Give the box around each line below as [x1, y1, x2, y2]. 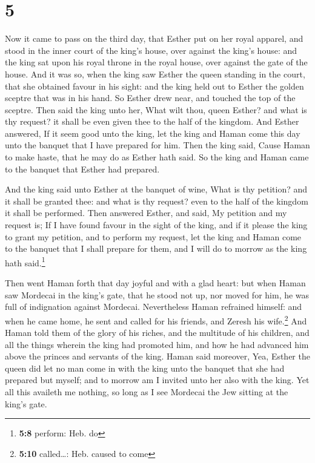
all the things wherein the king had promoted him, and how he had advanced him [5, 338, 309, 350]
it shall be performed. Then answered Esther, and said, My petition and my [5, 206, 287, 219]
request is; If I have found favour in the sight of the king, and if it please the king [5, 218, 308, 231]
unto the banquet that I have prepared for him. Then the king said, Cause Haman [5, 139, 310, 151]
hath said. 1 [5, 254, 45, 269]
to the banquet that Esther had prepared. [5, 162, 160, 175]
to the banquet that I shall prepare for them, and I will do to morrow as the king [5, 242, 307, 255]
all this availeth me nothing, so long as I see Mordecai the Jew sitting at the [5, 386, 288, 398]
